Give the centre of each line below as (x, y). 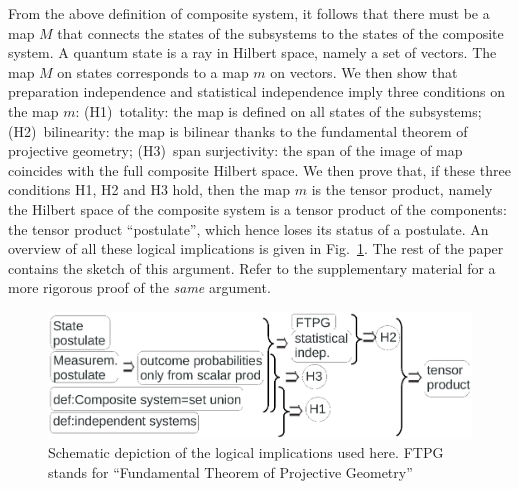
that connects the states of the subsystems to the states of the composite (280, 32)
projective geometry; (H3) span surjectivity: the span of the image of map (235, 150)
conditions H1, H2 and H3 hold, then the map (149, 189)
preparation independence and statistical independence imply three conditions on (257, 91)
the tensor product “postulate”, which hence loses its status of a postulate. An (248, 228)
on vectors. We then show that (364, 71)
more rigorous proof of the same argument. (139, 287)
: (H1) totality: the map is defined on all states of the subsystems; (278, 110)
